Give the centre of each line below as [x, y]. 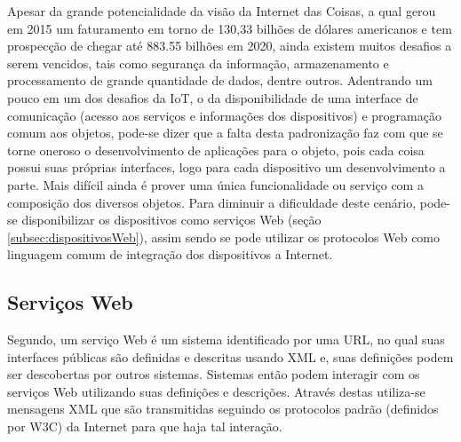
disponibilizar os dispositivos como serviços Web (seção [171, 220]
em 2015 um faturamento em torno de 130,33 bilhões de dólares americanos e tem [230, 28]
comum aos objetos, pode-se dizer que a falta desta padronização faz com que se [225, 133]
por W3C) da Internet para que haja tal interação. [145, 426]
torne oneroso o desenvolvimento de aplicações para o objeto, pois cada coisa [216, 150]
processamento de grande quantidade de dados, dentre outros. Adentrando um [220, 80]
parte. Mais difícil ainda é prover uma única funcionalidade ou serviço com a [215, 184]
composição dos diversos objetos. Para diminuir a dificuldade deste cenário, [212, 202]
